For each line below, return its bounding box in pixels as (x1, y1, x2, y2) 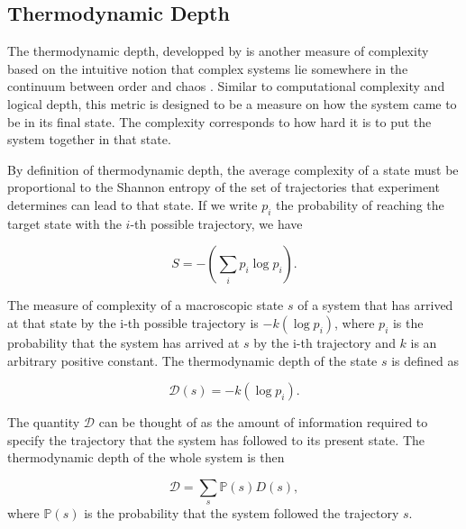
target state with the (7, 214, 122, 233)
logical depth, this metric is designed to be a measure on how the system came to (7, 94, 457, 113)
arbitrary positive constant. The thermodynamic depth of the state (7, 351, 378, 369)
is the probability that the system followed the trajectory (84, 504, 399, 523)
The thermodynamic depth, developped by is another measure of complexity (7, 41, 429, 60)
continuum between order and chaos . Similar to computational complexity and (7, 77, 445, 96)
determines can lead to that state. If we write (7, 195, 258, 214)
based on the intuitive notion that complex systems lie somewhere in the (7, 59, 408, 78)
